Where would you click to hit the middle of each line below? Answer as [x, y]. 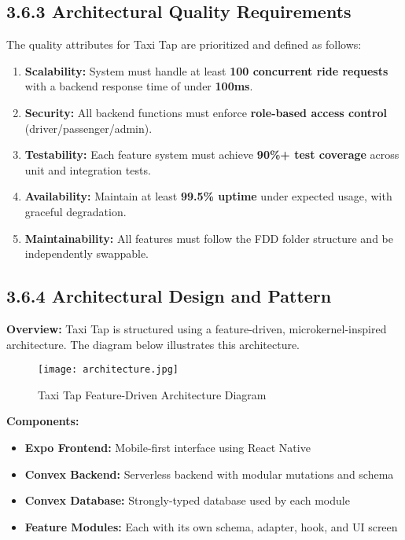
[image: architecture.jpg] [108, 370]
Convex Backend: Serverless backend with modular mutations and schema [209, 474]
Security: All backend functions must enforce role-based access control [206, 112]
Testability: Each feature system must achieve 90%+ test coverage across [212, 154]
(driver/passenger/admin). [88, 128]
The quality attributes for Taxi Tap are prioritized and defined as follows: [184, 44]
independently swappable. [87, 253]
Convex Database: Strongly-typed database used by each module [187, 500]
